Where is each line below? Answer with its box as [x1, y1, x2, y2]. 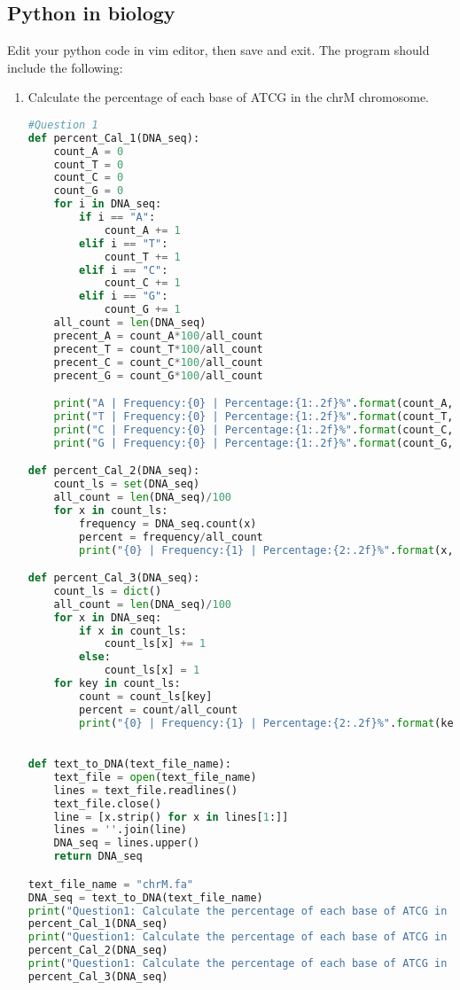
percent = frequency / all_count [79, 530, 263, 543]
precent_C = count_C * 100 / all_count [53, 355, 263, 369]
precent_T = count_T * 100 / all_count [53, 342, 263, 355]
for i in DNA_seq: [53, 198, 162, 211]
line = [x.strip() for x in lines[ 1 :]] [53, 810, 289, 823]
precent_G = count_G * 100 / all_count [53, 369, 263, 382]
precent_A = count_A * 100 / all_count [53, 329, 263, 342]
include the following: [7, 58, 123, 76]
